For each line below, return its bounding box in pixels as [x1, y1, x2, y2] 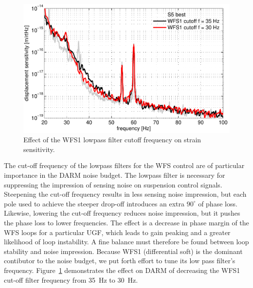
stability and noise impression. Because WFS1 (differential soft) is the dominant [4, 246, 243, 256]
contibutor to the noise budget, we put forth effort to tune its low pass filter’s [4, 255, 235, 266]
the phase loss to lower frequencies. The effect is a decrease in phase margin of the [4, 218, 249, 228]
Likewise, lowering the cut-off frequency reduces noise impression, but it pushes [4, 208, 240, 218]
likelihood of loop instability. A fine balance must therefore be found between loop [4, 237, 249, 247]
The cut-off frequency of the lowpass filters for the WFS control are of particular [4, 160, 245, 170]
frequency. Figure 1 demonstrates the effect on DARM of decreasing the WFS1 [4, 265, 240, 275]
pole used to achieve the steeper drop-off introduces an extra [4, 198, 184, 208]
